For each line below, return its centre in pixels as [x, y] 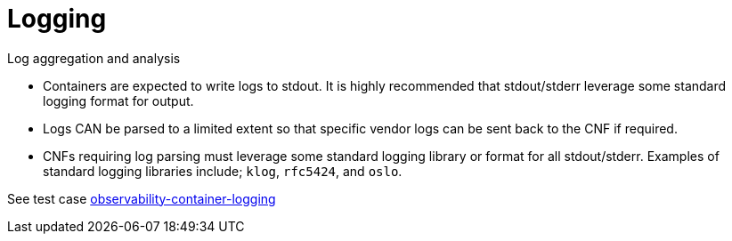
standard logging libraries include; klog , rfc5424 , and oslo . [223, 171]
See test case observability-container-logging [142, 198]
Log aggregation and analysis [94, 58]
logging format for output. [118, 100]
